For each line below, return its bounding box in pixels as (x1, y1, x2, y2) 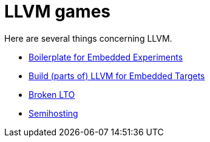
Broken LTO (29, 89, 75, 100)
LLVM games (4, 1, 110, 22)
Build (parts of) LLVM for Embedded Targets (29, 70, 205, 81)
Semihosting (29, 108, 78, 118)
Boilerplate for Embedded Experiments (29, 51, 183, 62)
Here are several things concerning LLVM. (4, 33, 172, 44)
